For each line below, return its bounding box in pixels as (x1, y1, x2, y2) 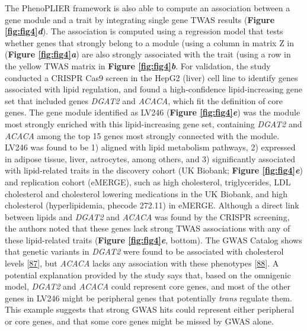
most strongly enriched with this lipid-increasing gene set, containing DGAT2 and (5, 117, 302, 130)
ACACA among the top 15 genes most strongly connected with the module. (5, 129, 280, 142)
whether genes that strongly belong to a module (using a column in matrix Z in (5, 36, 295, 49)
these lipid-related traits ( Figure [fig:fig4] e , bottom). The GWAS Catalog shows (5, 233, 302, 246)
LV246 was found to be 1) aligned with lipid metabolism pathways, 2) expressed (5, 141, 296, 153)
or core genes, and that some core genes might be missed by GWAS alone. (5, 315, 274, 327)
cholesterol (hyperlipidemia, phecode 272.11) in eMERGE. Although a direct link (5, 199, 299, 211)
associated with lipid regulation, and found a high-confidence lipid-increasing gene (5, 83, 303, 95)
